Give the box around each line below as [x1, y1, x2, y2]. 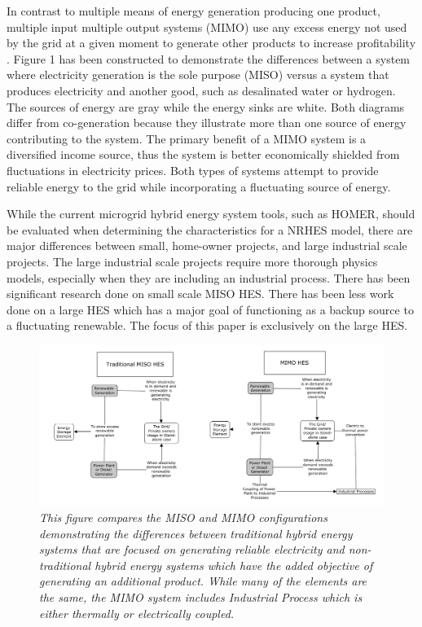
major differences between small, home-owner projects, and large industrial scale [7, 237, 407, 254]
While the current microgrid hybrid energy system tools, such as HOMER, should [7, 205, 415, 222]
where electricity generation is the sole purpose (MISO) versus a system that [7, 66, 389, 83]
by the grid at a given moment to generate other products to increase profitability [7, 34, 416, 51]
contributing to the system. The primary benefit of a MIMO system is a [7, 129, 367, 147]
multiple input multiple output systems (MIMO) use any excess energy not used [7, 18, 407, 35]
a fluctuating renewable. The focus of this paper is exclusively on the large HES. [7, 317, 408, 334]
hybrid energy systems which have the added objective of [95, 556, 373, 573]
